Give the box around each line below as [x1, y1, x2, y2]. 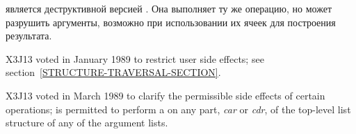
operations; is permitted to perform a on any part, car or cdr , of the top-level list [6, 102, 351, 116]
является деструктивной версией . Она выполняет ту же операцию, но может [6, 1, 332, 15]
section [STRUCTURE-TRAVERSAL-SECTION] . [6, 65, 221, 79]
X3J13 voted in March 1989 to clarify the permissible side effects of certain [6, 88, 325, 102]
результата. [6, 28, 52, 43]
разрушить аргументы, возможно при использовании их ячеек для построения [6, 15, 336, 29]
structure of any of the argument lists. [6, 115, 168, 130]
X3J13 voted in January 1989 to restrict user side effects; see [6, 51, 264, 66]
